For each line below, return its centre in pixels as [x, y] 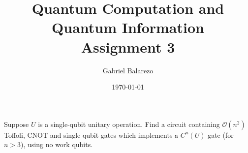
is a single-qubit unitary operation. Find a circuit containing [129, 124]
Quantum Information [128, 27]
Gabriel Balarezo [128, 70]
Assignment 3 [128, 46]
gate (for [221, 135]
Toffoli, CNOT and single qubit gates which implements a [91, 135]
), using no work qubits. [57, 144]
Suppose [16, 124]
